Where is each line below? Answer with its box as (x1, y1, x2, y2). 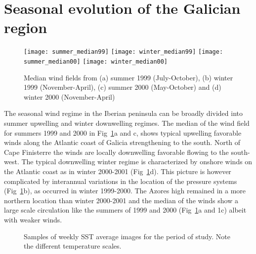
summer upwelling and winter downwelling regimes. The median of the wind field (4, 118, 250, 128)
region (4, 17, 47, 37)
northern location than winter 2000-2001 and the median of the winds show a (4, 195, 238, 205)
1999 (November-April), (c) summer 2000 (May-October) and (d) (24, 82, 221, 92)
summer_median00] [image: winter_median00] (24, 58, 168, 65)
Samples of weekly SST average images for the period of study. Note (24, 231, 230, 241)
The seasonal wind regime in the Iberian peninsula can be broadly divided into (4, 108, 243, 118)
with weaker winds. (4, 214, 62, 224)
